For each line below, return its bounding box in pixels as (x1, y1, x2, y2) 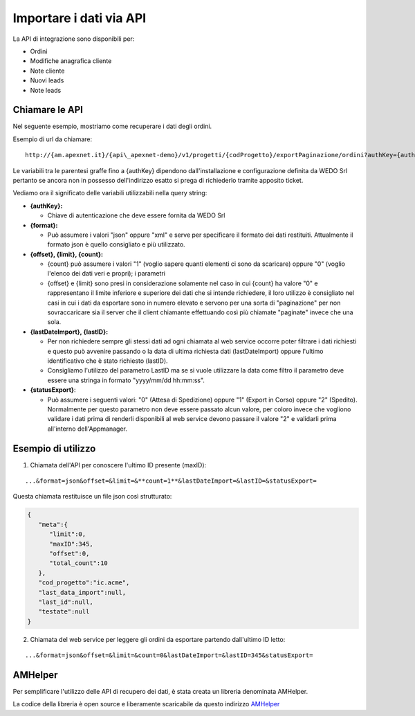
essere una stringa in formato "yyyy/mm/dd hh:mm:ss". (47, 376, 205, 384)
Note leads (30, 86, 62, 94)
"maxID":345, (49, 540, 93, 548)
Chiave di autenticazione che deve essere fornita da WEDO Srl (47, 211, 225, 220)
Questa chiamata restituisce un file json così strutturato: (12, 492, 172, 501)
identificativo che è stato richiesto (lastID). (47, 357, 169, 365)
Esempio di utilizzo (12, 442, 96, 454)
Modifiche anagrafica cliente (30, 57, 112, 65)
